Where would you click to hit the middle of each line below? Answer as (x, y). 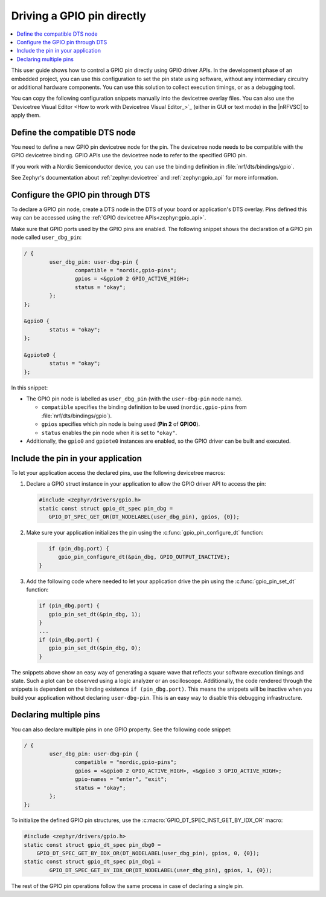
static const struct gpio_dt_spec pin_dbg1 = (92, 862)
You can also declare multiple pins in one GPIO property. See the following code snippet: (121, 729)
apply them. (26, 116)
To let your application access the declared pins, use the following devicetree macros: (118, 472)
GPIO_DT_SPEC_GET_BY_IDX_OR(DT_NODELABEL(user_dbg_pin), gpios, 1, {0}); (161, 870)
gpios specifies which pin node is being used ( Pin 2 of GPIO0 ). (121, 424)
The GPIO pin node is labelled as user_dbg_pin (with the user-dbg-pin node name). (134, 399)
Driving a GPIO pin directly (79, 16)
